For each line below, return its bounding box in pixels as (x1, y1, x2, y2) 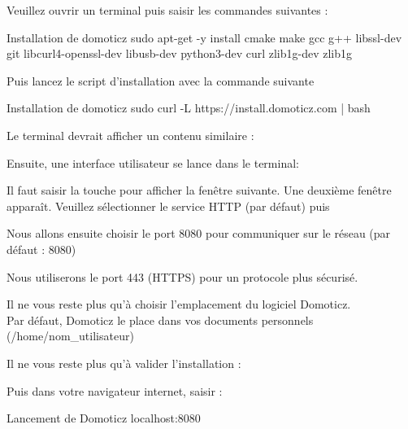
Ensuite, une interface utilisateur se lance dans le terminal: (7, 154, 299, 171)
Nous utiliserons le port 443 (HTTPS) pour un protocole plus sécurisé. (7, 268, 358, 285)
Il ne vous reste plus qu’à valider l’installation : (7, 354, 241, 371)
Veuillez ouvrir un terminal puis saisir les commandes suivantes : (7, 2, 328, 18)
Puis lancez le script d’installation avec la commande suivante (7, 72, 315, 89)
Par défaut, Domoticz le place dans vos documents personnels (7, 311, 314, 328)
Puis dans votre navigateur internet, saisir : (7, 382, 223, 399)
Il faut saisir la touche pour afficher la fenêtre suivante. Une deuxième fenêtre (7, 182, 392, 199)
